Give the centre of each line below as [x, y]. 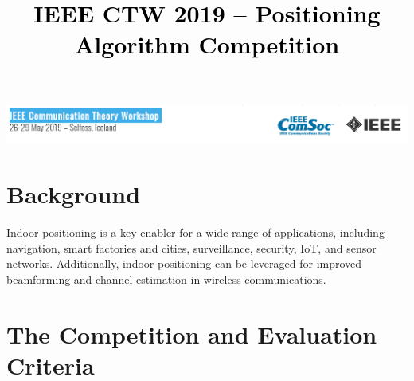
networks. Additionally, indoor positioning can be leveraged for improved [184, 263]
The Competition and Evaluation [192, 334]
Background [74, 194]
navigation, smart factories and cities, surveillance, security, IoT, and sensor [191, 247]
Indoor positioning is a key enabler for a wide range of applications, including [195, 232]
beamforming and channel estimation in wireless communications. [166, 279]
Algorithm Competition [207, 44]
